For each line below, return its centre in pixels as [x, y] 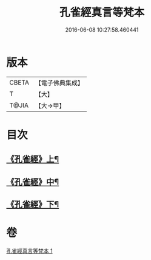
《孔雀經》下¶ [33, 205]
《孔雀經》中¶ [33, 182]
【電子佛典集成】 [59, 83]
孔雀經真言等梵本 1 [29, 251]
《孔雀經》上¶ [33, 159]
